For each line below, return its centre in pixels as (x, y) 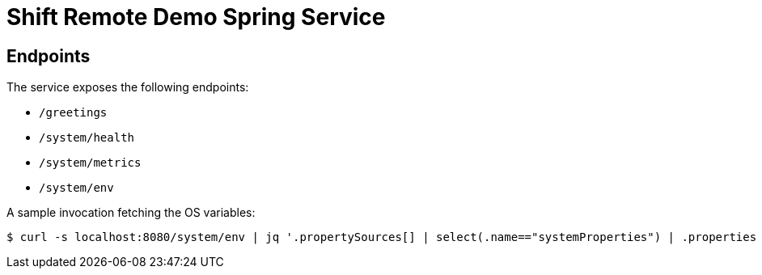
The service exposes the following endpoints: (128, 87)
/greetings (73, 113)
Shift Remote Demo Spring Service (196, 17)
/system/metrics (90, 163)
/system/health (87, 138)
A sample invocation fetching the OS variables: (131, 213)
